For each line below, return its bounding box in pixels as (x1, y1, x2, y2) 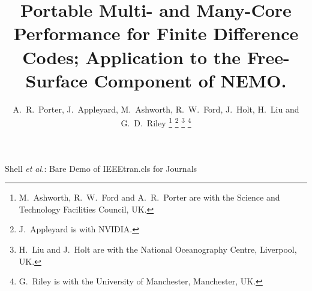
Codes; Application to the (22, 44, 241, 69)
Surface (25, 68, 88, 92)
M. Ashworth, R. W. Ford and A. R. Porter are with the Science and (19, 191, 280, 204)
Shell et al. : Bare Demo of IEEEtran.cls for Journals (5, 162, 197, 174)
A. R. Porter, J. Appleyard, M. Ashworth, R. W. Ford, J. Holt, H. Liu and (13, 102, 299, 115)
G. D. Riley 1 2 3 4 (121, 115, 191, 129)
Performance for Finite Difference (13, 21, 299, 46)
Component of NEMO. (94, 68, 287, 92)
